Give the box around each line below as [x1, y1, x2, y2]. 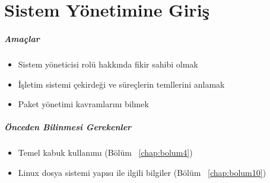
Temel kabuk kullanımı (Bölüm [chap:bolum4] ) [18, 146, 193, 159]
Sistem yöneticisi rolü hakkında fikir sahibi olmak [18, 57, 198, 70]
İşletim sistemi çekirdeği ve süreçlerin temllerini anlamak [18, 78, 225, 90]
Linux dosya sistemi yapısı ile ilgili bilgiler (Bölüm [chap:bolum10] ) [18, 166, 266, 178]
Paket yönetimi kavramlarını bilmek [18, 98, 149, 110]
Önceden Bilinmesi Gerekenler [4, 121, 132, 133]
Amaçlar [4, 32, 40, 44]
